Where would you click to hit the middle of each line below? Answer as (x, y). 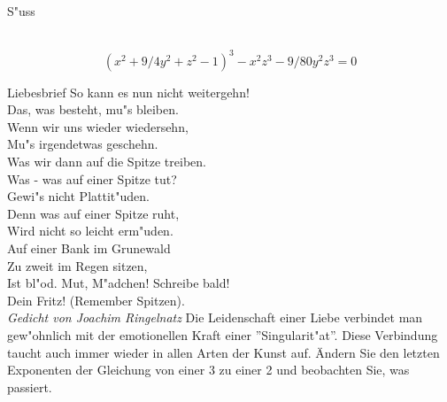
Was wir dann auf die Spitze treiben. (107, 162)
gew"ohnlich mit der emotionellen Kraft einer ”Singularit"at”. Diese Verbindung (223, 335)
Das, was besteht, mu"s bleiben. (93, 109)
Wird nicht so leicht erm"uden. (90, 231)
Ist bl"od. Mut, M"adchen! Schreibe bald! (119, 283)
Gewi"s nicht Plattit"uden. (78, 196)
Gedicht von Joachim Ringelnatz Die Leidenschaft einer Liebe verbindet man (215, 317)
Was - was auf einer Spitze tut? (92, 178)
